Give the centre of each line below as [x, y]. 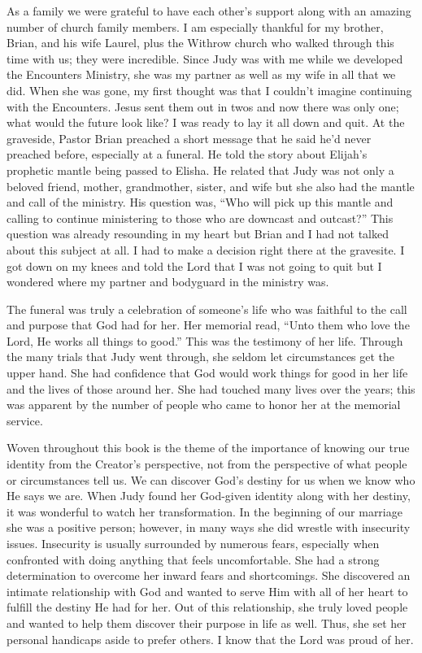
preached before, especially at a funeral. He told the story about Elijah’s [187, 154]
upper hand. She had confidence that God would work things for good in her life [207, 373]
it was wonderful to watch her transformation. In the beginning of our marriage [204, 511]
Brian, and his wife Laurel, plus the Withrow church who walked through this [200, 43]
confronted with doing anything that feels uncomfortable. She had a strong [193, 559]
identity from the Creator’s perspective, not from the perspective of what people [207, 464]
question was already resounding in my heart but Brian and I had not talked [198, 234]
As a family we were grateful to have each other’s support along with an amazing [209, 11]
